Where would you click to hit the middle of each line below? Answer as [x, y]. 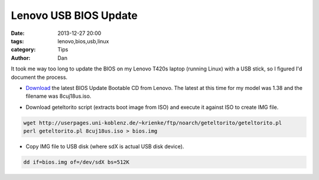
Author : [21, 58]
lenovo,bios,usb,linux [83, 41]
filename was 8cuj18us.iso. [58, 96]
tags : [17, 41]
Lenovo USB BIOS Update [74, 15]
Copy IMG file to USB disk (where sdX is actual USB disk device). [105, 147]
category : [23, 50]
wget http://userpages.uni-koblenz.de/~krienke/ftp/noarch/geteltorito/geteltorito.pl [153, 123]
